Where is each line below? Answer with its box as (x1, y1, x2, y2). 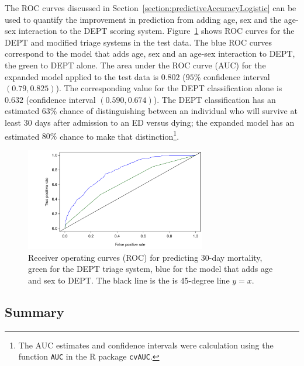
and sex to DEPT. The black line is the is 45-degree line (28, 274, 230, 286)
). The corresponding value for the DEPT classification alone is (56, 82, 282, 94)
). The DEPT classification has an (153, 93, 276, 105)
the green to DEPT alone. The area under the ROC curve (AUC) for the (5, 58, 266, 71)
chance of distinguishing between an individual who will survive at (60, 105, 298, 117)
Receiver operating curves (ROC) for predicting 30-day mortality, (28, 251, 262, 263)
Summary (5, 302, 64, 320)
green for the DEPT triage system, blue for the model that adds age (28, 263, 273, 275)
